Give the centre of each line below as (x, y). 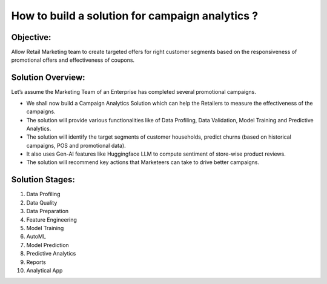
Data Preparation (48, 211)
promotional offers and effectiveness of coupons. (73, 60)
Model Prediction (48, 245)
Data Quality (42, 202)
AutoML (36, 237)
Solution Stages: (43, 180)
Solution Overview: (48, 78)
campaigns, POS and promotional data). (76, 145)
